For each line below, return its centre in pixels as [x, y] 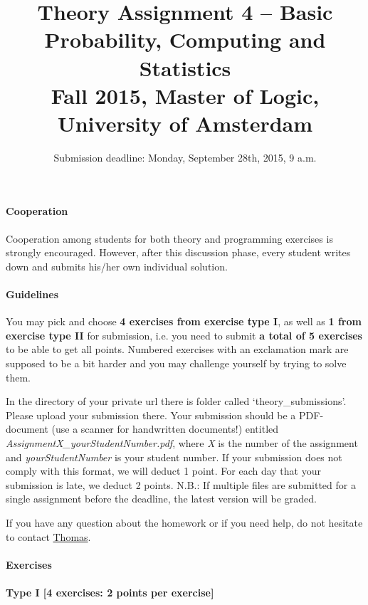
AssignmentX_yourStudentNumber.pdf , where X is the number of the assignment [182, 443]
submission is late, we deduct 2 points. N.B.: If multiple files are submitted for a [181, 484]
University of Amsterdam [185, 123]
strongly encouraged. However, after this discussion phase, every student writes [178, 252]
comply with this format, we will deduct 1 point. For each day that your [163, 471]
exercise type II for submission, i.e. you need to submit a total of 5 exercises [184, 335]
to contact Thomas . [48, 536]
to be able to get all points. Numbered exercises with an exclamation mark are [177, 349]
